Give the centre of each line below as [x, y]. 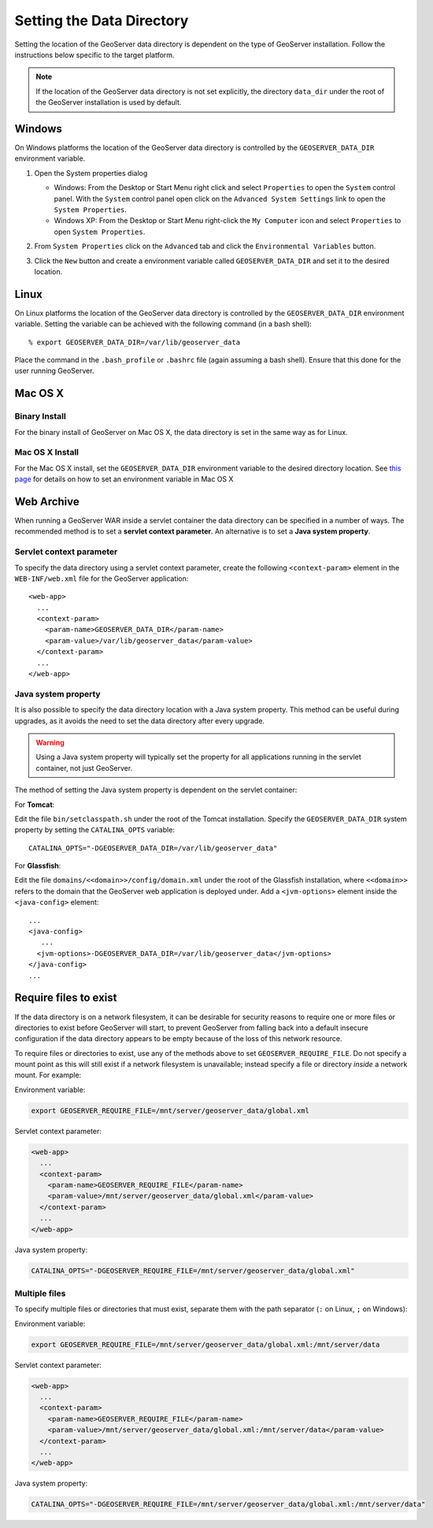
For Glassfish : [38, 866]
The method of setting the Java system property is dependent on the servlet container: [156, 790]
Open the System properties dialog [91, 173]
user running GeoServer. [54, 371]
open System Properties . [100, 232]
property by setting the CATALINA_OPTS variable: [94, 830]
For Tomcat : [35, 805]
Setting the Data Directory [102, 20]
